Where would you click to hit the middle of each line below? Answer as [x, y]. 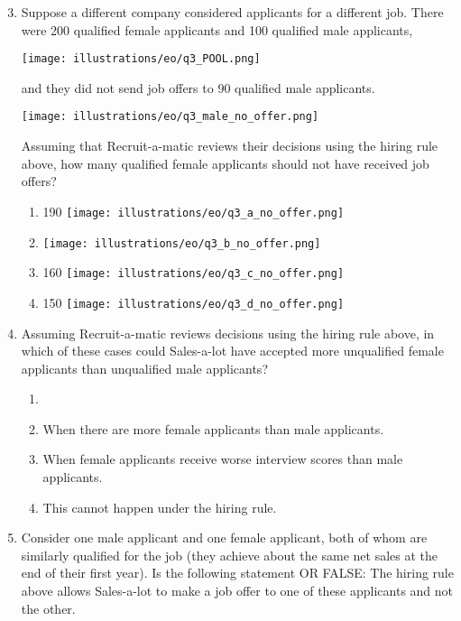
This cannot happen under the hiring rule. [160, 507]
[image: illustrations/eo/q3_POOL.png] [141, 59]
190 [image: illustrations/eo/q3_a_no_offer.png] [194, 211]
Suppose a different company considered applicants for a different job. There [232, 12]
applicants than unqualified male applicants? [144, 368]
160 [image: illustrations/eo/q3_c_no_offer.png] [194, 272]
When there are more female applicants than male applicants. [213, 428]
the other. [48, 608]
